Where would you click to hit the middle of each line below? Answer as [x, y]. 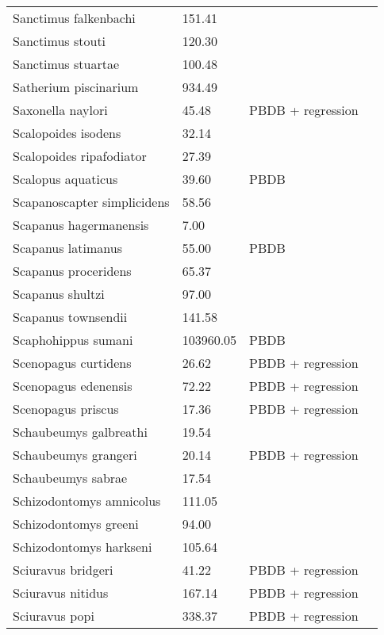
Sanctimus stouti [60, 41]
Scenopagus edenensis [73, 386]
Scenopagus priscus [66, 409]
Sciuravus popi [54, 616]
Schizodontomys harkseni [83, 547]
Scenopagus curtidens [72, 363]
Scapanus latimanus [67, 248]
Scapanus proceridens [72, 271]
